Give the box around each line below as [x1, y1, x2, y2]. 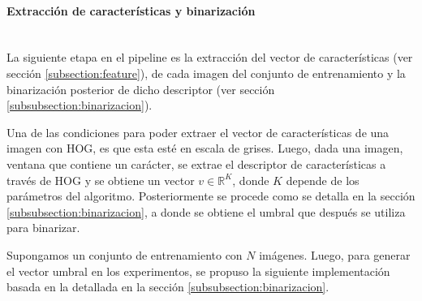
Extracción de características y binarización [6, 2, 256, 19]
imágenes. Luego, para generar [259, 246, 411, 263]
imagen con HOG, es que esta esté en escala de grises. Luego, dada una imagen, [6, 140, 403, 157]
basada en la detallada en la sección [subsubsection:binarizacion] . [6, 278, 329, 295]
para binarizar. [6, 219, 80, 236]
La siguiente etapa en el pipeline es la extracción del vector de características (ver [6, 49, 413, 66]
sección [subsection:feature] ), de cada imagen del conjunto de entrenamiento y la [6, 64, 406, 81]
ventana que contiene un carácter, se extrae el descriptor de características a [6, 155, 386, 172]
